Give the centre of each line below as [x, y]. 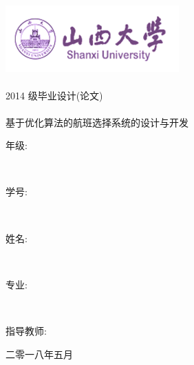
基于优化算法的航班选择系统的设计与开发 [97, 122]
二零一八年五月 [39, 354]
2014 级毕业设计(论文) [54, 95]
